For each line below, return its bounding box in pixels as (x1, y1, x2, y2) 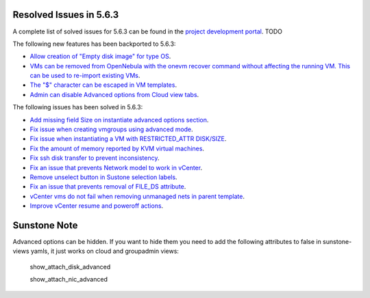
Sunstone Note (12, 219, 78, 231)
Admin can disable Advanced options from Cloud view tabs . (29, 90, 199, 98)
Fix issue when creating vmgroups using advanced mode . (29, 125, 193, 133)
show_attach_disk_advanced (29, 262, 111, 271)
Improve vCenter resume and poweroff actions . (29, 202, 164, 210)
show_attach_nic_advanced (29, 275, 108, 284)
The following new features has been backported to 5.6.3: (12, 40, 176, 48)
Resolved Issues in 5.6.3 (12, 9, 119, 21)
